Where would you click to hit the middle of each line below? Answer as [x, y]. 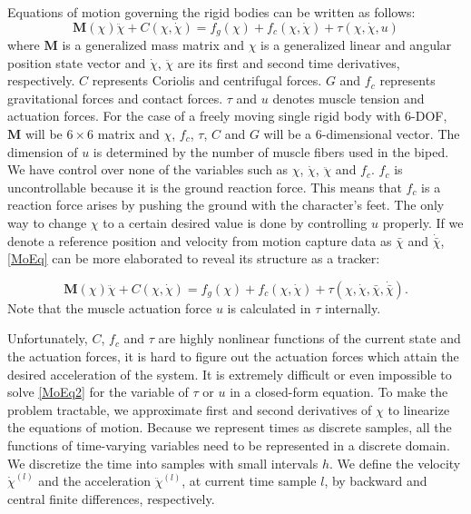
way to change [47, 222]
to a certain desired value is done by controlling [235, 222]
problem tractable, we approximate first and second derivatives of [190, 409]
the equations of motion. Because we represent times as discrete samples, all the [230, 427]
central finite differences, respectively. [111, 498]
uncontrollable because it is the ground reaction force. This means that [205, 187]
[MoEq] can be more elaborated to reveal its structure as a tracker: [194, 258]
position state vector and [77, 62]
